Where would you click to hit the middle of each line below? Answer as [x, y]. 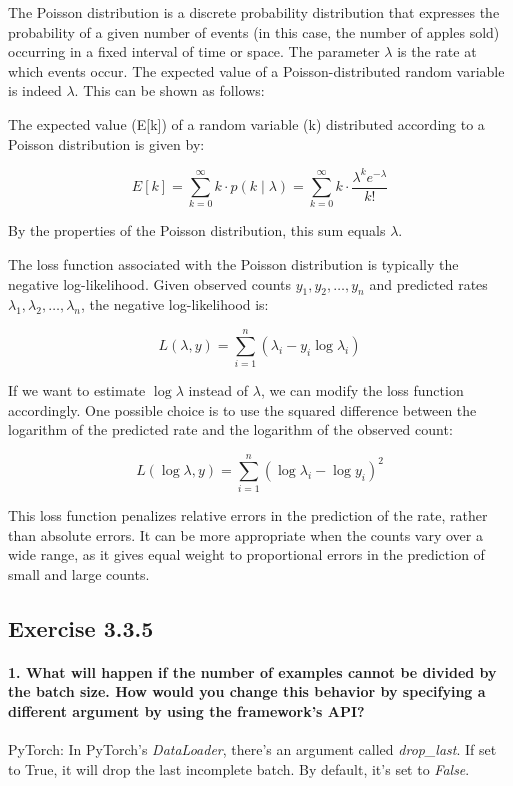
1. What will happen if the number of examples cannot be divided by [252, 671]
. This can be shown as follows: [169, 90]
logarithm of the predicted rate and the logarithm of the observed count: [230, 429]
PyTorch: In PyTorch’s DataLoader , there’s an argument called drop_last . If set [252, 749]
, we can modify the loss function [362, 390]
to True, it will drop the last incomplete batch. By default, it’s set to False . [239, 768]
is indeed [35, 90]
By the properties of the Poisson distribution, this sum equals [197, 230]
